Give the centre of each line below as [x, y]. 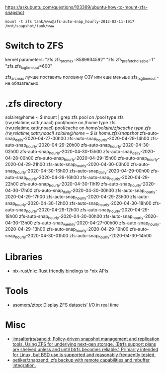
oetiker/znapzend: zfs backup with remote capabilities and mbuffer [81, 360]
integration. [24, 365]
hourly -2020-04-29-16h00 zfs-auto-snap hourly [73, 178]
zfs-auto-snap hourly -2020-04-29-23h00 [88, 197]
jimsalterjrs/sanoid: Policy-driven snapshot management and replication [86, 339]
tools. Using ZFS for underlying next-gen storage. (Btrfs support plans [84, 344]
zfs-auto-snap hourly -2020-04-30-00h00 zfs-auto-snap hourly [81, 217]
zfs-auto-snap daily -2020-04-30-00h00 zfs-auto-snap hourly [94, 191]
